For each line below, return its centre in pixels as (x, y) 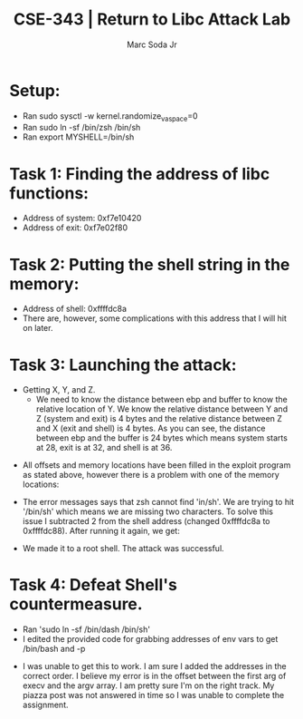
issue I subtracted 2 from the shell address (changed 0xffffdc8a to (146, 521)
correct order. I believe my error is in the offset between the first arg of (154, 676)
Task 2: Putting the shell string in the (150, 264)
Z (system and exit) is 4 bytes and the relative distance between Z (159, 419)
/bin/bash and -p (54, 649)
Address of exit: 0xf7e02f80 (75, 228)
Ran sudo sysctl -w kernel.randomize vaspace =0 (110, 117)
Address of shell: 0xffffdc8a (75, 309)
